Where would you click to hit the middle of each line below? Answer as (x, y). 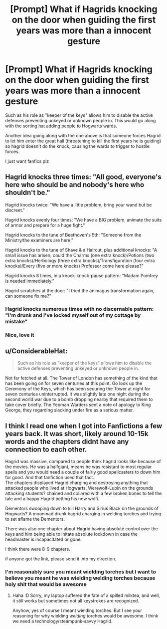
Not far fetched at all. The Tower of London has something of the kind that (82, 378)
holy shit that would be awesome (46, 584)
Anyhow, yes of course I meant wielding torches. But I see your (77, 610)
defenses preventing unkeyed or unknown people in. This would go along (81, 120)
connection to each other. (46, 449)
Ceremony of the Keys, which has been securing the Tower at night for (78, 389)
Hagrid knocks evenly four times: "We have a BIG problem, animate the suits (83, 220)
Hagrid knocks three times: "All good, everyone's (83, 177)
